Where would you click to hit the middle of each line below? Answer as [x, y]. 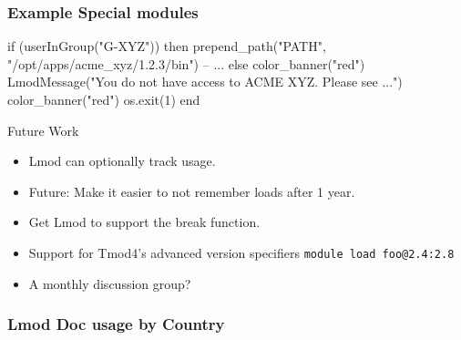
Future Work [43, 130]
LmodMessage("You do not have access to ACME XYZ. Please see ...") [205, 82]
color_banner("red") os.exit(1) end [104, 99]
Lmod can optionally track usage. [122, 161]
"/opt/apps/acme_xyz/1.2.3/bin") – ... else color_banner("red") [186, 63]
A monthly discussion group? [110, 283]
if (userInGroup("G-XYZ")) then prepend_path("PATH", [167, 46]
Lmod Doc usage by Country [116, 324]
